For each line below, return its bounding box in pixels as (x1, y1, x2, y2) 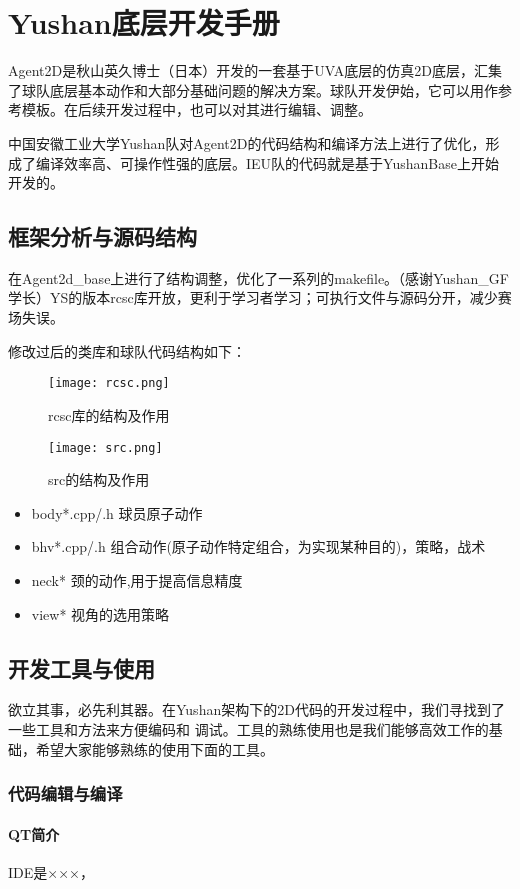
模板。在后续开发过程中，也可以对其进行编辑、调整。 (21, 99, 372, 120)
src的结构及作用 (48, 469, 150, 490)
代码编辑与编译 (8, 781, 123, 806)
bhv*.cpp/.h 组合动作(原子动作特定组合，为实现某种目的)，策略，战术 (31, 536, 486, 557)
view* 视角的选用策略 (31, 603, 170, 624)
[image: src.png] (48, 440, 163, 455)
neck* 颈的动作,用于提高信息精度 (31, 569, 243, 590)
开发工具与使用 (8, 652, 155, 683)
